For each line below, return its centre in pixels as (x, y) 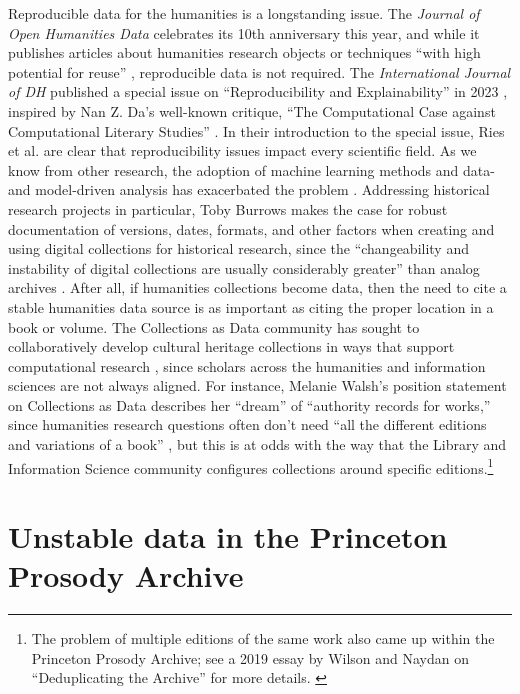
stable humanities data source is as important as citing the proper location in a (251, 306)
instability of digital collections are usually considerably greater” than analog (244, 267)
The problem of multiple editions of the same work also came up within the (263, 638)
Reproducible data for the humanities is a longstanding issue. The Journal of (244, 13)
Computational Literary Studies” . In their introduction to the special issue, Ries (256, 130)
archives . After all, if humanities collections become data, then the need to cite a (257, 287)
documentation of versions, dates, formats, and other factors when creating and (251, 228)
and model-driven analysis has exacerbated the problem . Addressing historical (249, 189)
